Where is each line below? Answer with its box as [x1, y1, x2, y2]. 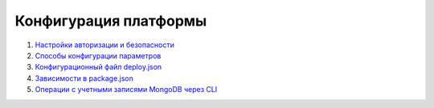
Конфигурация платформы [14, 12, 207, 30]
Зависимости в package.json [35, 73, 134, 83]
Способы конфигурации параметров [35, 50, 162, 60]
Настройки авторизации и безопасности [35, 40, 174, 50]
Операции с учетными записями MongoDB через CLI [35, 85, 218, 94]
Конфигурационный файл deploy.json [35, 62, 162, 72]
